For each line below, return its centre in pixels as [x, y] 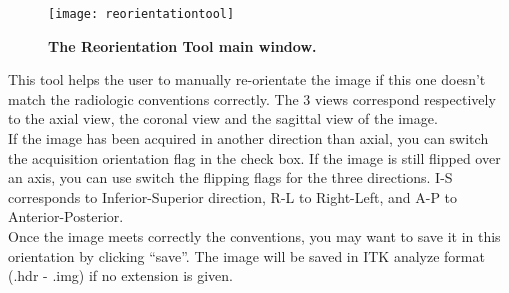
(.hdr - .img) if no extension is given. [120, 275]
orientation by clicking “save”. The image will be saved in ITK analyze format [246, 255]
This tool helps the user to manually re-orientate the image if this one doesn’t [247, 79]
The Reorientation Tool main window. [182, 45]
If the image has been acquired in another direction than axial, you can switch [248, 138]
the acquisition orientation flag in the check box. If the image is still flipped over [254, 157]
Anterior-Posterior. [66, 216]
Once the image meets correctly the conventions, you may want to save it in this [254, 236]
